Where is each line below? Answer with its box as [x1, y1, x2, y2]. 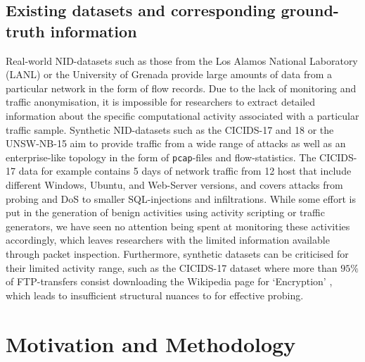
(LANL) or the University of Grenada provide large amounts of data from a [6, 67, 333, 82]
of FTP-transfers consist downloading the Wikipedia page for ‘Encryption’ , [6, 274, 333, 289]
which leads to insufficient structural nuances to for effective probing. [6, 287, 304, 302]
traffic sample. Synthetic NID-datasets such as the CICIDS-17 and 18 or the [6, 122, 334, 137]
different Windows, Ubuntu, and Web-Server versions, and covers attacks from [6, 177, 343, 192]
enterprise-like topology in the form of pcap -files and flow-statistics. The [6, 149, 316, 164]
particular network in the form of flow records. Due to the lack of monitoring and [6, 80, 357, 95]
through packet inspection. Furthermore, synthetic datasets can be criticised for [6, 246, 349, 261]
